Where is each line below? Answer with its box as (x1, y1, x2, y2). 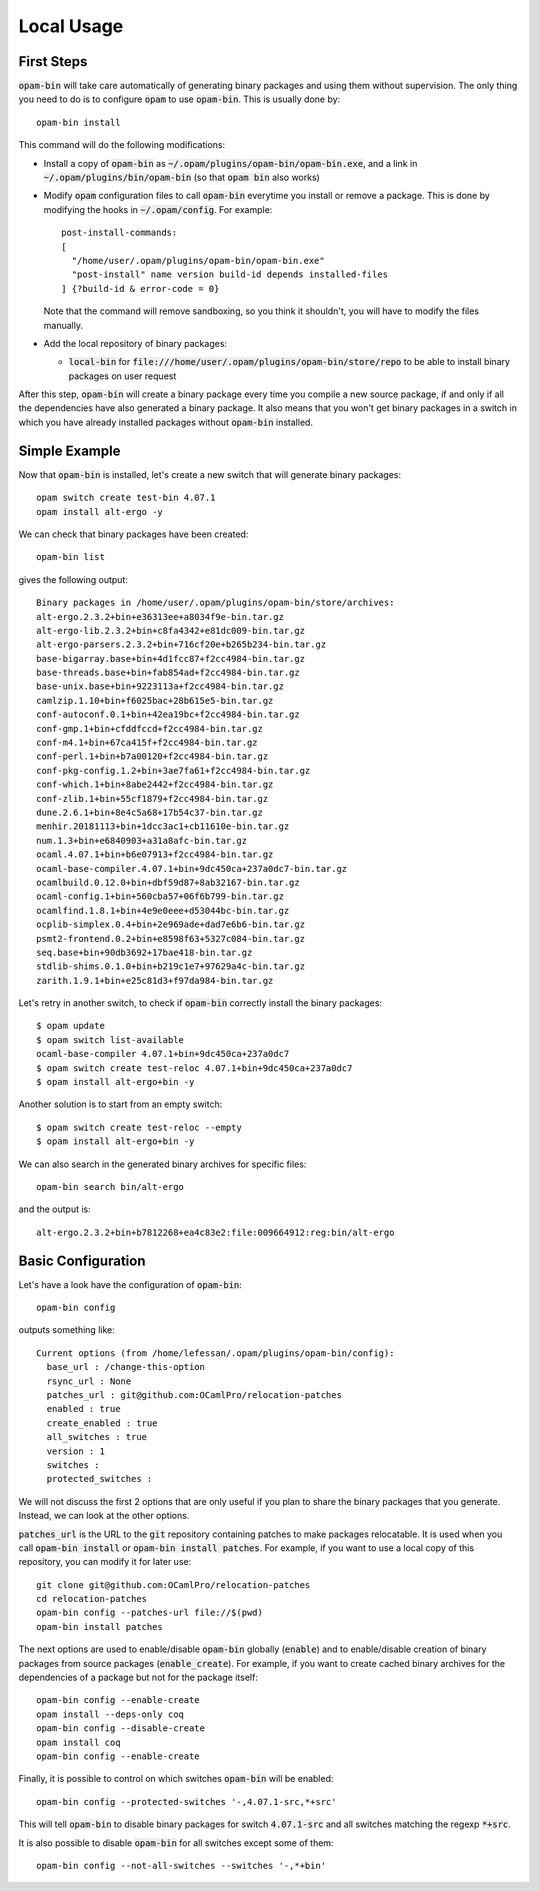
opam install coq (36, 1736, 121, 1748)
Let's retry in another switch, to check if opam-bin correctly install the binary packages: (18, 997, 383, 1009)
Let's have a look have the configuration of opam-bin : (18, 1278, 242, 1290)
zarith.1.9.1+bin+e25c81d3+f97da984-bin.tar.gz (36, 975, 274, 986)
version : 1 (46, 1445, 105, 1457)
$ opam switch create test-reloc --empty (36, 1121, 242, 1133)
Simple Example (18, 442, 121, 459)
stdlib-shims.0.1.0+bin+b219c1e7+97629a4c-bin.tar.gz (36, 961, 305, 972)
